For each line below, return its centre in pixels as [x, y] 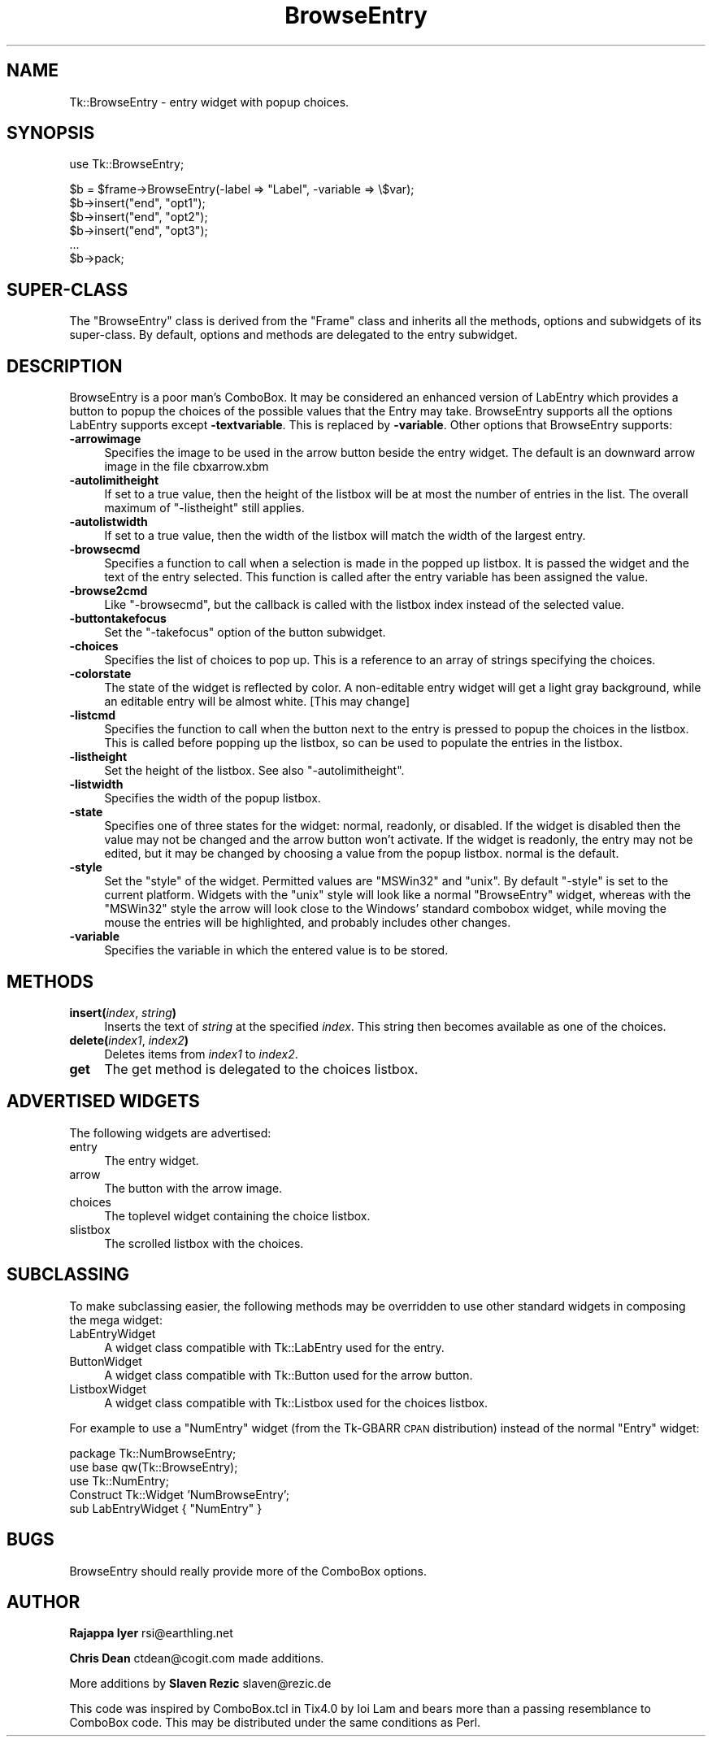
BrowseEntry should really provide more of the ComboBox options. [248, 1571]
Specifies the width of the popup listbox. [213, 798]
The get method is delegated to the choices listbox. [261, 1069]
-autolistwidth [109, 522]
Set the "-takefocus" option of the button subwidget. [245, 632]
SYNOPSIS [51, 133]
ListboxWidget [108, 1389]
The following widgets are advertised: [170, 1132]
